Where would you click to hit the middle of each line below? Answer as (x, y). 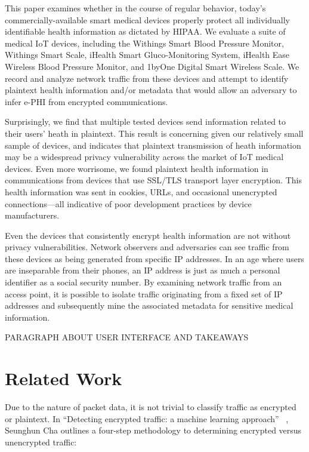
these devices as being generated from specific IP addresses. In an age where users (154, 258)
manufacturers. (32, 215)
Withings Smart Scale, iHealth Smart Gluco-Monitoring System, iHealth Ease (147, 55)
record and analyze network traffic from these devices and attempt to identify (147, 78)
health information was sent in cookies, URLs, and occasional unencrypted (141, 191)
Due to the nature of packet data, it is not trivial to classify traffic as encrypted (151, 407)
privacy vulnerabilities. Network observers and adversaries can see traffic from (147, 247)
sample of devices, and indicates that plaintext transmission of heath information (153, 145)
